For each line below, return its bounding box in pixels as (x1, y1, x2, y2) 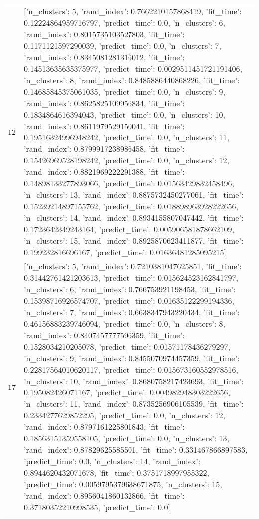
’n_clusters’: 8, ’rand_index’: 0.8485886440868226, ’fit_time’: (24, 74, 240, 86)
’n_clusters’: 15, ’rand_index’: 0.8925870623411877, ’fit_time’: (24, 235, 244, 246)
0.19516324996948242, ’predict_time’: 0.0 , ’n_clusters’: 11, (24, 131, 229, 143)
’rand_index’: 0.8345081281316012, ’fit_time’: (24, 51, 185, 63)
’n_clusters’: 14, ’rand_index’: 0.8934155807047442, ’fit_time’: (24, 212, 244, 223)
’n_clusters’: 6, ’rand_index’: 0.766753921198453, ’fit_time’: (24, 283, 236, 295)
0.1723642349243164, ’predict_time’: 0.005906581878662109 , (24, 223, 234, 235)
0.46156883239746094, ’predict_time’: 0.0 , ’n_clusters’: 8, (24, 318, 225, 329)
